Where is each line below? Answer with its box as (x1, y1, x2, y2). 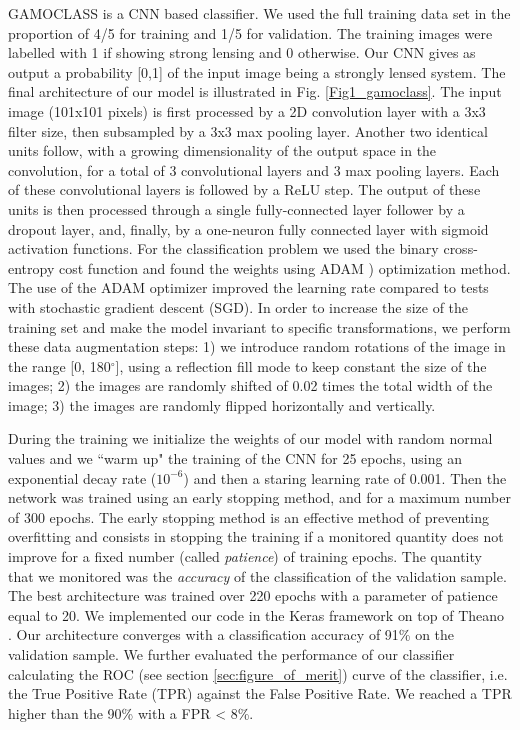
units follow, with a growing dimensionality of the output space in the (8, 140, 437, 161)
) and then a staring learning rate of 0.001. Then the (183, 467, 507, 488)
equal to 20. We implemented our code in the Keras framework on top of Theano (8, 604, 505, 625)
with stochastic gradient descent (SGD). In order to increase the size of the (8, 296, 469, 317)
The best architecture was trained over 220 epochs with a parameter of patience (8, 585, 498, 606)
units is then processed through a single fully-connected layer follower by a (8, 198, 465, 219)
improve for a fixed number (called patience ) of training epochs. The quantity (8, 546, 482, 567)
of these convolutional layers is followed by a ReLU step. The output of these (8, 179, 481, 200)
